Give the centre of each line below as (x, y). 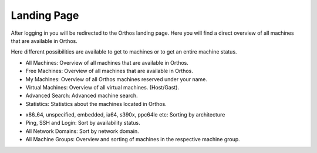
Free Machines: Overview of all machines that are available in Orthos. (109, 71)
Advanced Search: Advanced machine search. (82, 96)
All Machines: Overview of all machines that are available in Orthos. (107, 62)
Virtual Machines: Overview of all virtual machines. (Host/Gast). (102, 87)
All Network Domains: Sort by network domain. (82, 131)
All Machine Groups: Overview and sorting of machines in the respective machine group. (133, 139)
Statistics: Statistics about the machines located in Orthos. (96, 104)
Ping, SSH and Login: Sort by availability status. (83, 123)
